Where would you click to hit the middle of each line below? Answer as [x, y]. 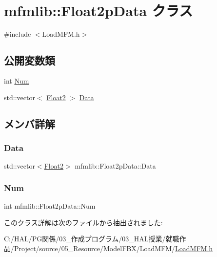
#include [18, 34]
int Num [17, 80]
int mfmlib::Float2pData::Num [50, 205]
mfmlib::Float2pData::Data [115, 166]
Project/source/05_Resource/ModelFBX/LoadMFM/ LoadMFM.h [113, 248]
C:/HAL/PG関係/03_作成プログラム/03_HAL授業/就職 [92, 239]
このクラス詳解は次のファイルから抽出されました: [83, 222]
